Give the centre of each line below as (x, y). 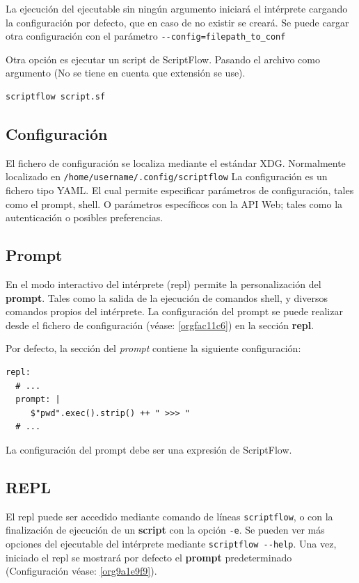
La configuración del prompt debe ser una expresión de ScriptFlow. (149, 449)
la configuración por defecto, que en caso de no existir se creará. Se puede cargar (177, 22)
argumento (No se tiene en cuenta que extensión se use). (126, 73)
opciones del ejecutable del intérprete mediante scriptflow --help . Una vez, (171, 544)
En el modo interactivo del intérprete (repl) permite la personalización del (163, 284)
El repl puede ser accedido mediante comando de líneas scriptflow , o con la (169, 516)
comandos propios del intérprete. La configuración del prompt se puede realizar (174, 311)
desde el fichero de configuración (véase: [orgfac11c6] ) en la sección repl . (160, 325)
